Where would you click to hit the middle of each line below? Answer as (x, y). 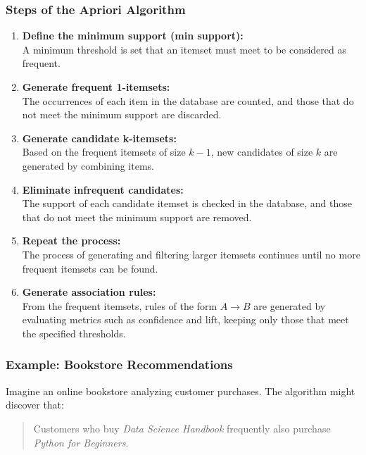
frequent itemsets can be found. (90, 268)
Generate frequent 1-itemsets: (96, 87)
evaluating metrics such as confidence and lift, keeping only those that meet (185, 319)
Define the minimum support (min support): (133, 36)
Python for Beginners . (81, 442)
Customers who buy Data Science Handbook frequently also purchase (182, 428)
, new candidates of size (262, 152)
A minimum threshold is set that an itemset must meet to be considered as (184, 49)
